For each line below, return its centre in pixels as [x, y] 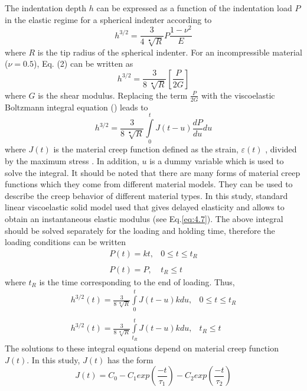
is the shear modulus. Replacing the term [113, 95]
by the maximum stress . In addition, [72, 161]
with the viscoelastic [238, 95]
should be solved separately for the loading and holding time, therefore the [140, 230]
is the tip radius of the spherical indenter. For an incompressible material [170, 52]
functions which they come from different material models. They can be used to [149, 184]
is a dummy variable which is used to [217, 161]
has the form [130, 359]
